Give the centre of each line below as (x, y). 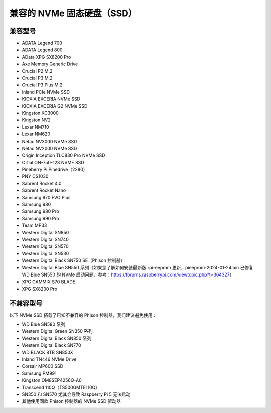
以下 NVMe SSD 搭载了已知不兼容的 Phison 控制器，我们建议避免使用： (83, 315)
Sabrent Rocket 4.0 (42, 183)
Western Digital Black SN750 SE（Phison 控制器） (74, 260)
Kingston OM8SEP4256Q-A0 (52, 380)
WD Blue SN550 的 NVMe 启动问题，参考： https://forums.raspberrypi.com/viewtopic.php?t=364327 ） (128, 274)
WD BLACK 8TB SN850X (47, 352)
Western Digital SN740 (45, 239)
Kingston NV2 (36, 120)
